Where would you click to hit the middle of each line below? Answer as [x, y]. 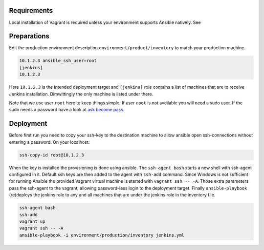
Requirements [31, 10]
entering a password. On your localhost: [49, 142]
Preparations [29, 36]
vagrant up [32, 221]
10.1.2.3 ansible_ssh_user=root [58, 61]
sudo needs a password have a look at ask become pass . [67, 110]
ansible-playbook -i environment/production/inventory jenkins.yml [102, 235]
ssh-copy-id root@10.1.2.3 [52, 155]
